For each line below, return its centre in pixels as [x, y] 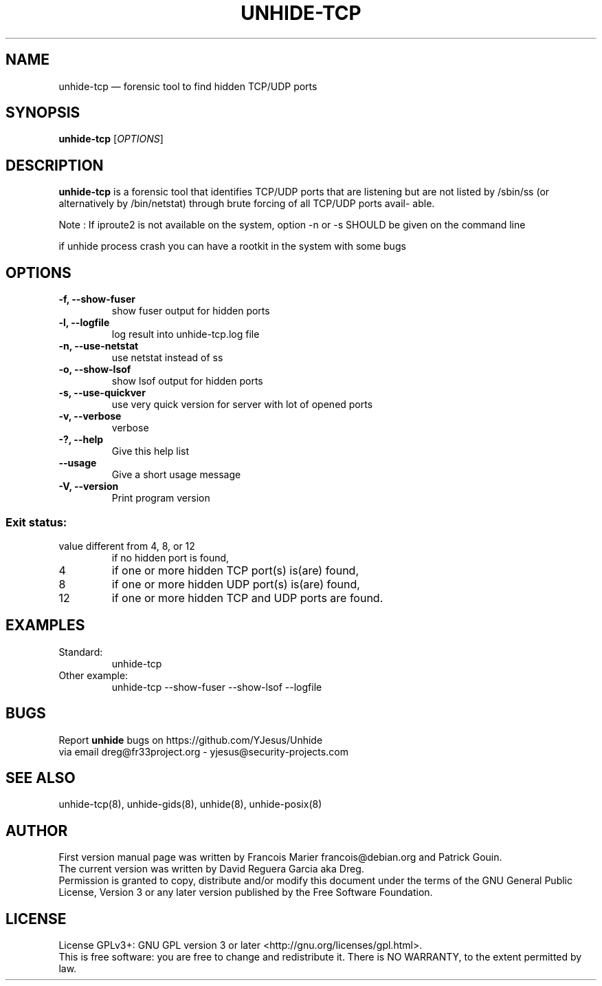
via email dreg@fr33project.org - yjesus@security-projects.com [203, 751]
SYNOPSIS [43, 113]
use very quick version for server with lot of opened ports [242, 405]
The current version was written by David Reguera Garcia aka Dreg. [211, 869]
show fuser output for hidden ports [191, 311]
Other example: [93, 675]
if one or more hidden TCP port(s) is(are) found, [235, 570]
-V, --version [89, 486]
